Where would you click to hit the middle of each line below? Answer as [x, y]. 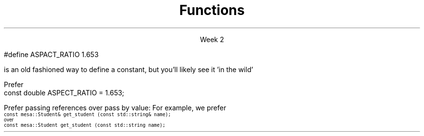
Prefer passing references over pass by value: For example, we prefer [115, 107]
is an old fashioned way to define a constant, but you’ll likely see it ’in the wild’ [129, 69]
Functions [212, 10]
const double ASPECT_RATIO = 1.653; [64, 92]
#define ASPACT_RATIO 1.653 [51, 54]
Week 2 [212, 39]
